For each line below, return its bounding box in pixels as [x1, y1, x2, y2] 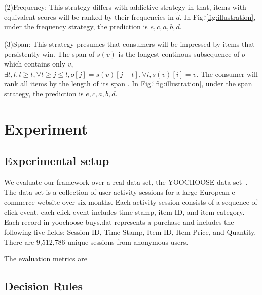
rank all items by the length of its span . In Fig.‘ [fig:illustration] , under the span [4, 78, 252, 89]
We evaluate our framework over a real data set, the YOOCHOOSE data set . [4, 177, 248, 187]
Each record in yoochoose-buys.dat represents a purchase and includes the [4, 216, 234, 227]
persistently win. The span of [4, 48, 95, 59]
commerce [4, 196, 35, 207]
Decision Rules [4, 278, 83, 294]
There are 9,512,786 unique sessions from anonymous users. [4, 236, 189, 247]
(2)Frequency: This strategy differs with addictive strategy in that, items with [4, 2, 246, 12]
